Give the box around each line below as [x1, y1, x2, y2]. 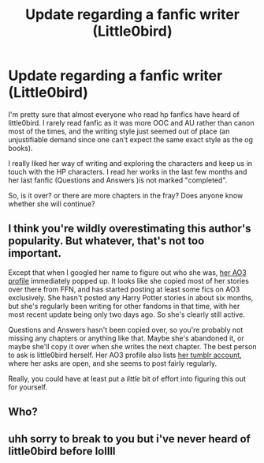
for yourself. [8, 382, 48, 392]
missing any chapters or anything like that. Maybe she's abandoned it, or [8, 333, 244, 343]
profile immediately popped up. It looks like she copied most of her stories [8, 276, 250, 285]
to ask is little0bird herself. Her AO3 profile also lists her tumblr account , [8, 350, 242, 359]
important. [8, 247, 61, 260]
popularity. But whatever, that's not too [8, 235, 205, 248]
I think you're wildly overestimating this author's [8, 222, 251, 235]
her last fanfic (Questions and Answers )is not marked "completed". [8, 175, 228, 185]
